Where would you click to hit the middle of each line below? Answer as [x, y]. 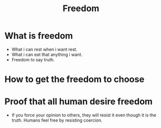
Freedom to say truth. [33, 59]
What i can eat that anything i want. [47, 55]
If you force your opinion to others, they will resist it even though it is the [84, 115]
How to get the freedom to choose [74, 80]
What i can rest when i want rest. [44, 49]
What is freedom [39, 36]
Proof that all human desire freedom [79, 101]
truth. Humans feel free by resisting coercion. [57, 120]
